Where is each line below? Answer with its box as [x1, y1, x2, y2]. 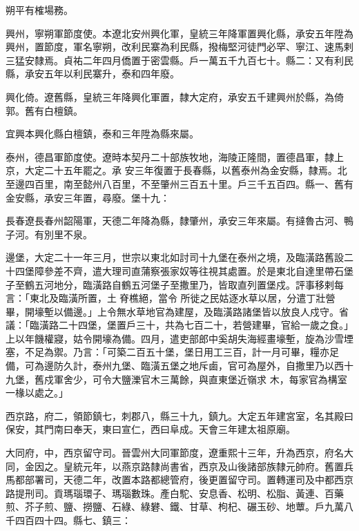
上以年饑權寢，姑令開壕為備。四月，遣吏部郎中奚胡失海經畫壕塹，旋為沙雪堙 [6, 331, 353, 345]
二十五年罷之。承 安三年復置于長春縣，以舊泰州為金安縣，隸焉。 [43, 163, 338, 177]
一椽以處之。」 [6, 385, 68, 400]
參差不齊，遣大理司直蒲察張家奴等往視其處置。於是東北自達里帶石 [43, 263, 344, 278]
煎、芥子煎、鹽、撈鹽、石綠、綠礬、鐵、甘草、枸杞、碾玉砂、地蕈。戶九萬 [6, 499, 344, 514]
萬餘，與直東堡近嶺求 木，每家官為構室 [169, 371, 347, 386]
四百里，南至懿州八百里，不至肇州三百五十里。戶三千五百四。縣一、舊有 [24, 176, 353, 191]
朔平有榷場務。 [6, 3, 73, 17]
